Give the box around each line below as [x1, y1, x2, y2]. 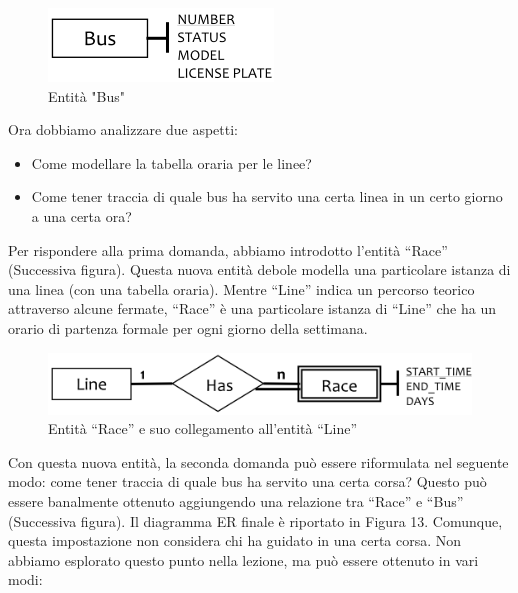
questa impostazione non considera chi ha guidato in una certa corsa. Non [8, 530, 462, 551]
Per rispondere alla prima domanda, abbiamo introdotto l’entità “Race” [8, 239, 448, 260]
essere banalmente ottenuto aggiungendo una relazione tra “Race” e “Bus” [8, 491, 464, 512]
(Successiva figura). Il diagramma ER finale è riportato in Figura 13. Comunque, [8, 510, 503, 531]
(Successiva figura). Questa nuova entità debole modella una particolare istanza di [8, 259, 511, 280]
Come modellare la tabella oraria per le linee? [31, 152, 312, 173]
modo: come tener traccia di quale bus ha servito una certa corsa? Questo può [8, 471, 487, 492]
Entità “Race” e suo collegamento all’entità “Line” [48, 418, 358, 439]
